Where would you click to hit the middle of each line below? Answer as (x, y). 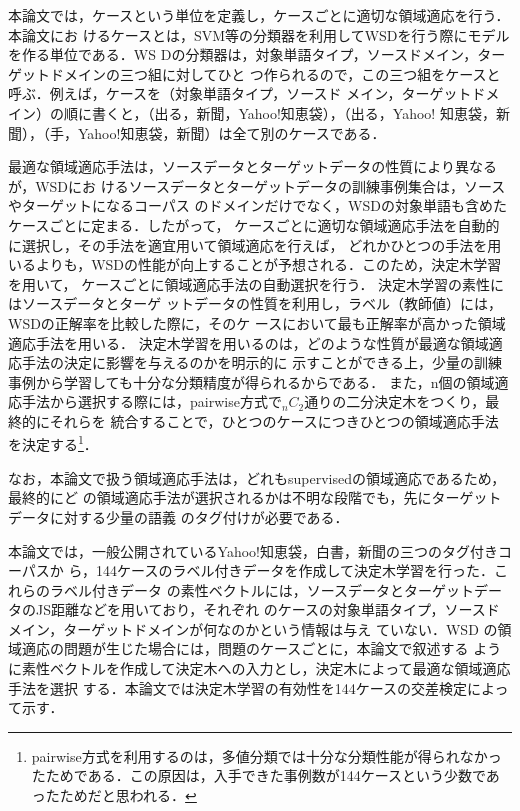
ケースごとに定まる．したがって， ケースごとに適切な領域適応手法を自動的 (254, 224)
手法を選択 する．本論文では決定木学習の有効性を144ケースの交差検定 (237, 687)
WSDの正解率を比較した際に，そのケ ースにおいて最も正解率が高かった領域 (257, 322)
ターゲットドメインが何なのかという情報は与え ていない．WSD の (280, 628)
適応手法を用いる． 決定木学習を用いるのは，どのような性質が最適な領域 (248, 342)
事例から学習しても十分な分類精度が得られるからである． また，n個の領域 (251, 381)
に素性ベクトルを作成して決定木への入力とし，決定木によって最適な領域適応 (259, 668)
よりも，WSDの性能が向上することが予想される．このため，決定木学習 (268, 264)
